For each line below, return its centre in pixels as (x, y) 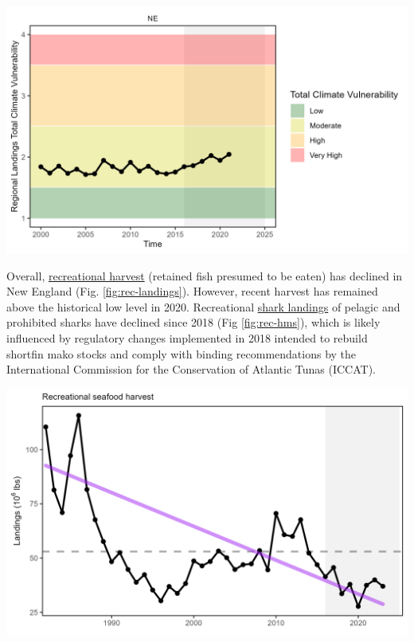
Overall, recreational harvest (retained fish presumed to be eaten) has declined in (205, 275)
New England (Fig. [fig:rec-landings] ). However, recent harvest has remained (192, 291)
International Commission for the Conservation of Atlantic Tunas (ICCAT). (191, 369)
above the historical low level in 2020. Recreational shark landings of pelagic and (203, 306)
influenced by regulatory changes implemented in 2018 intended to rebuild (187, 338)
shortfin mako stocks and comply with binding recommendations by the (182, 353)
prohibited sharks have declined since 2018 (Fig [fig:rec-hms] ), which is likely (193, 322)
